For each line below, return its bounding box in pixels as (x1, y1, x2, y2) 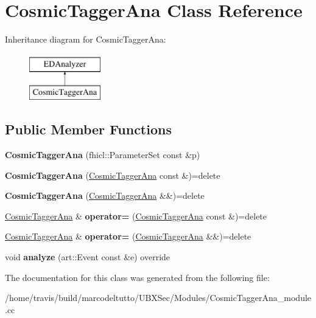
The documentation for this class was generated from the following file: (5, 271, 270, 283)
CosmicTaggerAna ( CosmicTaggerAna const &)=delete (5, 168, 220, 181)
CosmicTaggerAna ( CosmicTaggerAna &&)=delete (5, 189, 205, 202)
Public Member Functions (5, 120, 172, 139)
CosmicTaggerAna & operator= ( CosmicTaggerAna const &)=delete (5, 209, 267, 222)
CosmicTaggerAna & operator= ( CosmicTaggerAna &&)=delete (5, 230, 251, 243)
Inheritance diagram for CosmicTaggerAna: (5, 33, 166, 46)
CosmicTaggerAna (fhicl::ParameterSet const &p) (5, 148, 200, 161)
